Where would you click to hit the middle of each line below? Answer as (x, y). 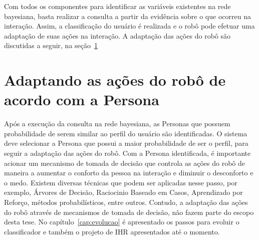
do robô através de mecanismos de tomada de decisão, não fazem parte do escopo (129, 212)
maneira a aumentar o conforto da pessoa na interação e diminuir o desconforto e (129, 173)
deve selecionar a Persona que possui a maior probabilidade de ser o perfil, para (126, 143)
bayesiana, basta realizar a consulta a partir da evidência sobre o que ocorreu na (127, 16)
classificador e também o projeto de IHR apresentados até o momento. (112, 231)
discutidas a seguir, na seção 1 (51, 45)
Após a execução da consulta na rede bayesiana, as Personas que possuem (117, 124)
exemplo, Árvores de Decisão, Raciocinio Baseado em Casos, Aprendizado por (123, 192)
